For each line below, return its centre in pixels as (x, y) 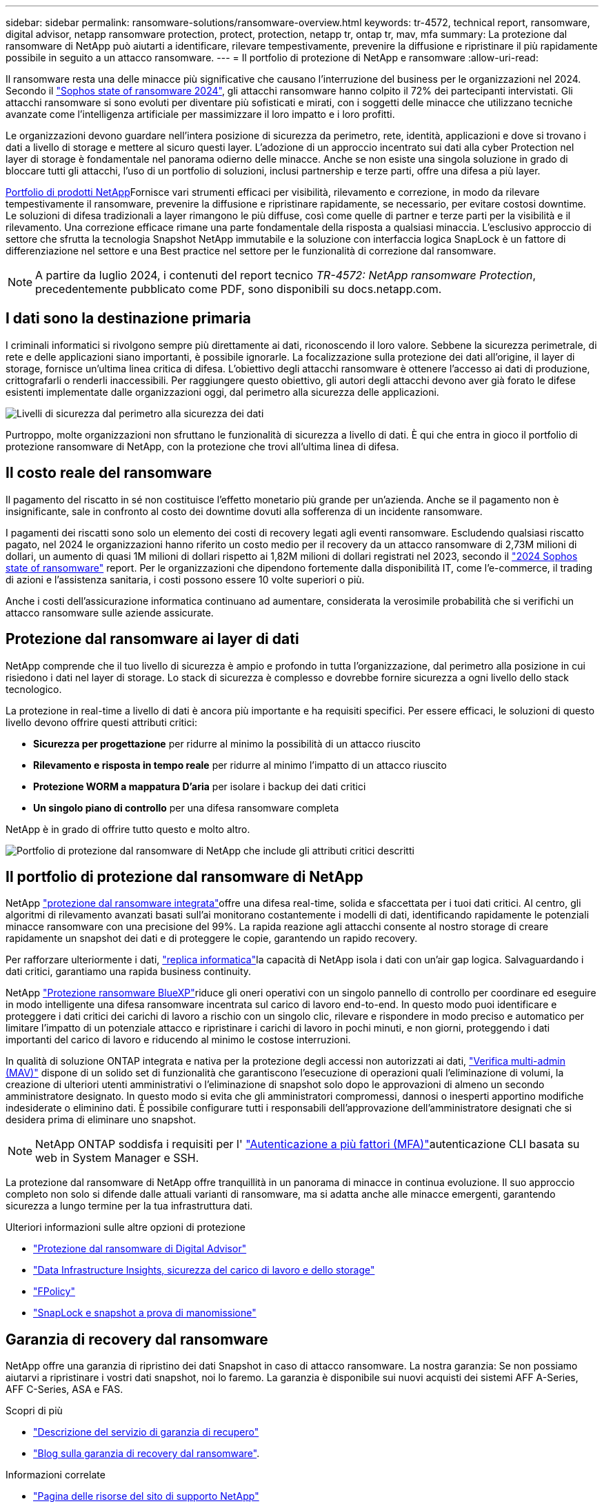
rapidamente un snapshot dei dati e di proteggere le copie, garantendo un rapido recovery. (212, 938)
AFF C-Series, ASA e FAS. (64, 1389)
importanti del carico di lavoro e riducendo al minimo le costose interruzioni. (178, 1040)
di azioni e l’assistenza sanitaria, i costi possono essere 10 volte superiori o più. (185, 579)
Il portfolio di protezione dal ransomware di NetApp (184, 876)
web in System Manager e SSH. (117, 1158)
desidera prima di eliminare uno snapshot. (101, 1120)
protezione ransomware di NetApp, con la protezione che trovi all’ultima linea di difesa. (202, 446)
